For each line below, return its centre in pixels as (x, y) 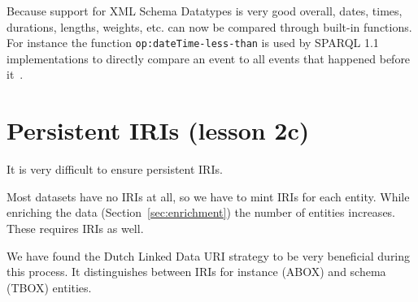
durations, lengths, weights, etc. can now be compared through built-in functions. (209, 26)
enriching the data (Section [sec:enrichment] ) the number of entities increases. (201, 212)
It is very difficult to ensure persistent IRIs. (115, 169)
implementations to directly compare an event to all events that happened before (209, 58)
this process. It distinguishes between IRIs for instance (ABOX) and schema (196, 272)
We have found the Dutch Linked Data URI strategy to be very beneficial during (209, 255)
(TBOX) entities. (49, 287)
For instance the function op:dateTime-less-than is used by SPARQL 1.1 (193, 43)
